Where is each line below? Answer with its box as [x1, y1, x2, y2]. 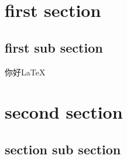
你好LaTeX [5, 65, 46, 78]
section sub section [5, 140, 121, 158]
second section [5, 100, 123, 124]
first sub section [5, 38, 103, 56]
